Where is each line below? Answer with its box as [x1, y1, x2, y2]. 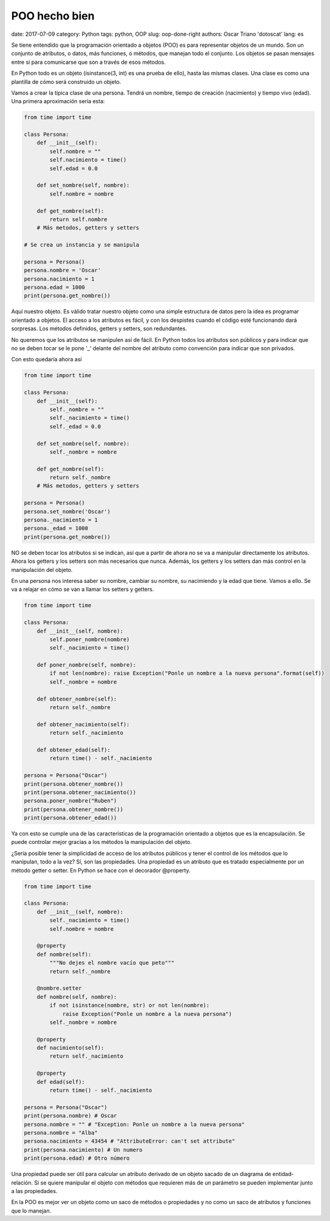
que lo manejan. [11, 1207, 52, 1214]
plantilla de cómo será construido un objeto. [11, 78, 121, 85]
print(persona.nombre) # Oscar [24, 1112, 118, 1120]
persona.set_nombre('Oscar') [24, 508, 111, 515]
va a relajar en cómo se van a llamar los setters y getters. [11, 586, 154, 593]
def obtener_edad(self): [36, 746, 111, 753]
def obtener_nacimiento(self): [36, 721, 130, 728]
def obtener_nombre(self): [36, 695, 118, 702]
